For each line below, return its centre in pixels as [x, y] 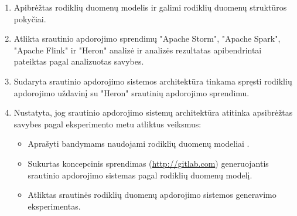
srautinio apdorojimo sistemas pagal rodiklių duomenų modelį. [140, 175]
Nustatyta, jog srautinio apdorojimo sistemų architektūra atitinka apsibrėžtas [153, 112]
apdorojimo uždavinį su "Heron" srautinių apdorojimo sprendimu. [132, 92]
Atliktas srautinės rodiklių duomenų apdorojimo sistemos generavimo [152, 195]
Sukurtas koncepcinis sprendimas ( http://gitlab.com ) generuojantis [148, 163]
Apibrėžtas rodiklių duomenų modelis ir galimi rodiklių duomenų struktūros [150, 7]
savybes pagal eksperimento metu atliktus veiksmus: [107, 124]
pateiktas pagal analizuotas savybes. [79, 61]
